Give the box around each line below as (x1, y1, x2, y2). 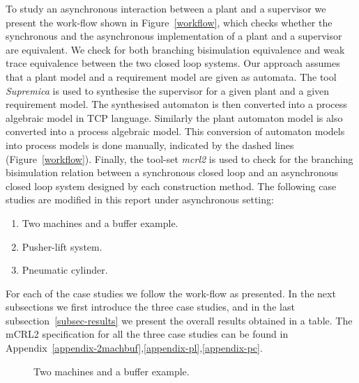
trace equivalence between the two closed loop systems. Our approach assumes (6, 56, 340, 70)
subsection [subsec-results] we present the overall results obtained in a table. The (6, 313, 353, 327)
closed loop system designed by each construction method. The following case (6, 178, 337, 193)
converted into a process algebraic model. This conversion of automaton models (6, 124, 345, 139)
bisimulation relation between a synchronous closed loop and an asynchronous (6, 165, 338, 180)
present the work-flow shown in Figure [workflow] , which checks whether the (6, 15, 333, 29)
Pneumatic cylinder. (22, 263, 108, 277)
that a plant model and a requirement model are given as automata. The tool (6, 69, 337, 84)
